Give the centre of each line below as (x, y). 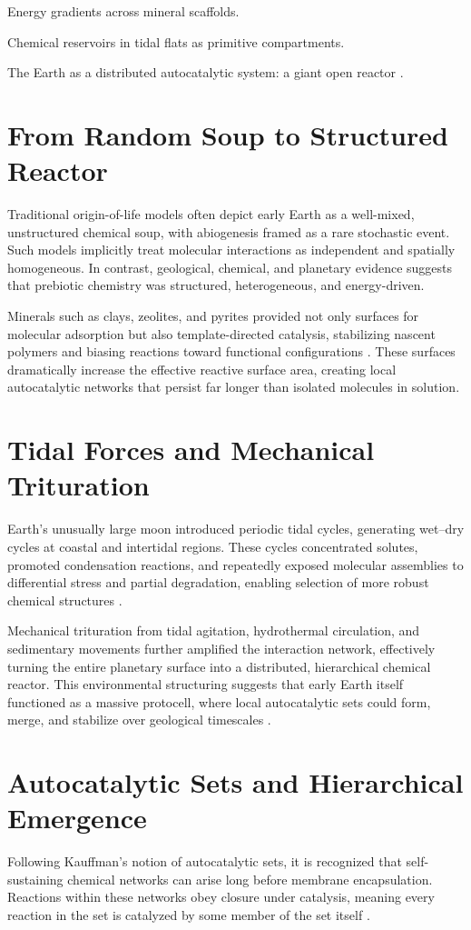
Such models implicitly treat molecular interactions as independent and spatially (231, 250)
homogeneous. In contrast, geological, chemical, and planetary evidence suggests (230, 267)
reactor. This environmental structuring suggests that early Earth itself (206, 684)
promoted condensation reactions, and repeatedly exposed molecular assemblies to (235, 564)
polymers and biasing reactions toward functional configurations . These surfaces (231, 351)
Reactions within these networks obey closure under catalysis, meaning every (221, 897)
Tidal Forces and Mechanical (191, 450)
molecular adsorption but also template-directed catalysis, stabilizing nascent (221, 333)
